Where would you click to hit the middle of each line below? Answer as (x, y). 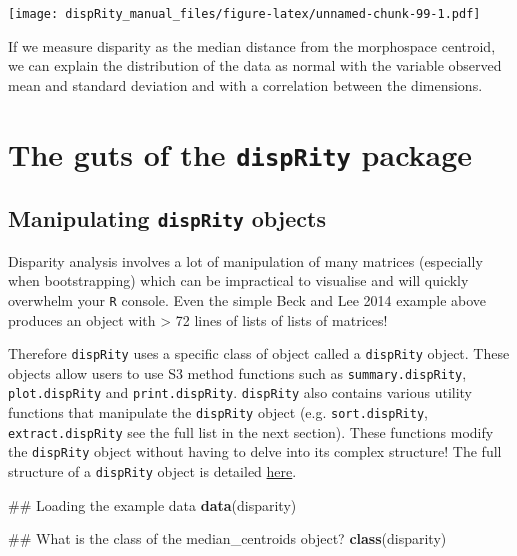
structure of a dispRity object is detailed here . (152, 471)
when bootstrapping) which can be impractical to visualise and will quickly (238, 280)
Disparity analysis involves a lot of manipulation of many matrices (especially (245, 260)
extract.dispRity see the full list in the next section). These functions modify (251, 431)
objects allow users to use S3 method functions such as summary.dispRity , (237, 372)
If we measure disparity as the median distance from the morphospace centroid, (252, 45)
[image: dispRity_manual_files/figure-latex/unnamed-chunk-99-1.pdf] (244, 14)
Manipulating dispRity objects (167, 218)
